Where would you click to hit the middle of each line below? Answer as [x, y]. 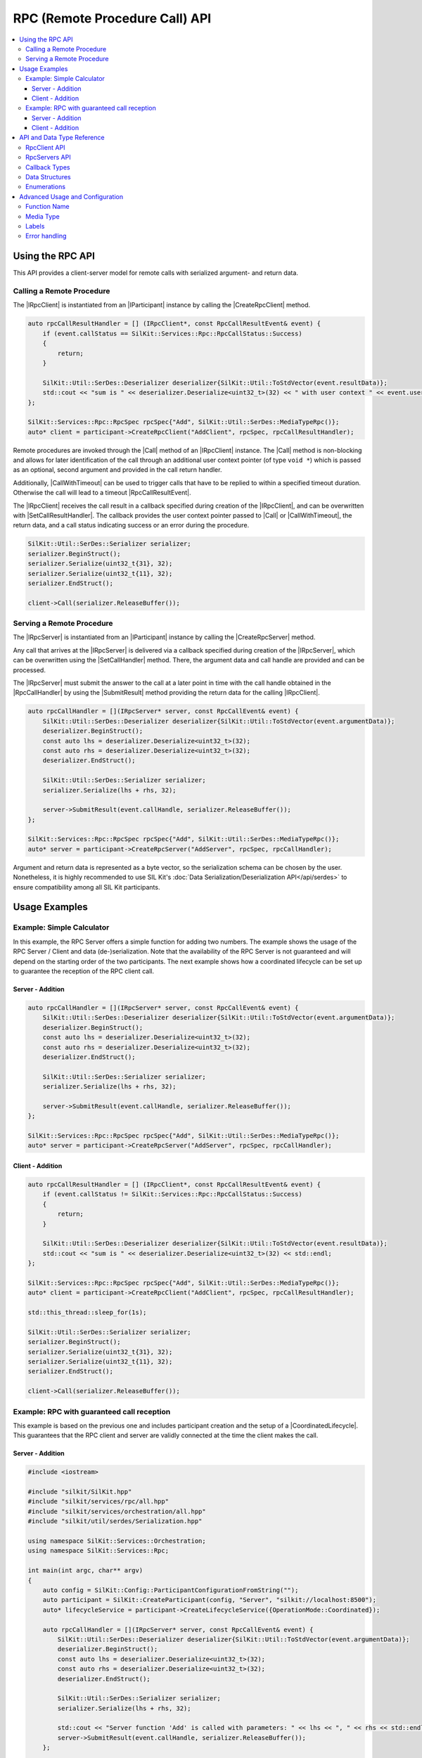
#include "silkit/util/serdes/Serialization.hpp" [115, 1521]
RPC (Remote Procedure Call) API [112, 18]
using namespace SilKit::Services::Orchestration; [117, 1541]
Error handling [46, 236]
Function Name [47, 207]
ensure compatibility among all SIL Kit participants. [87, 887]
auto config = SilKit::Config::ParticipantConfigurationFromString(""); [171, 1590]
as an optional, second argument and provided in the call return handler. [117, 470]
